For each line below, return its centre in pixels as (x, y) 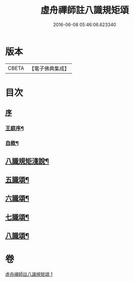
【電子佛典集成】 (49, 68)
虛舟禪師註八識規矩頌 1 (29, 274)
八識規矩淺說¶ (27, 161)
